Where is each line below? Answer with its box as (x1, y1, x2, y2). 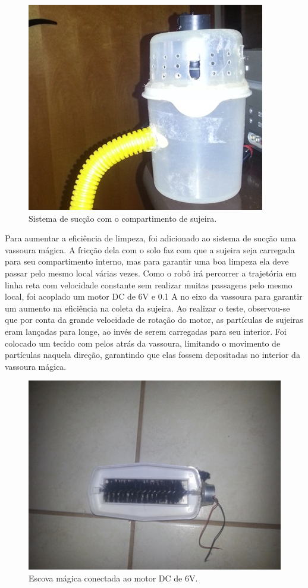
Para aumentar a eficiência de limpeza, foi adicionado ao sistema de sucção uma (5, 232, 296, 244)
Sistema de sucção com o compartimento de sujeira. (29, 212, 217, 224)
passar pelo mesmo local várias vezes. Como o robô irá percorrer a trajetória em (5, 266, 297, 279)
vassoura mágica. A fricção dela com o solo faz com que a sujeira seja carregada (5, 243, 295, 256)
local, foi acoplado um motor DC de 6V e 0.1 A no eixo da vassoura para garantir (5, 290, 303, 303)
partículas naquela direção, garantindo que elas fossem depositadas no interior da (5, 348, 300, 361)
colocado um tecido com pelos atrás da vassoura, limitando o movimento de (5, 337, 281, 349)
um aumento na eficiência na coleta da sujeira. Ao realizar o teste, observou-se (5, 301, 290, 314)
